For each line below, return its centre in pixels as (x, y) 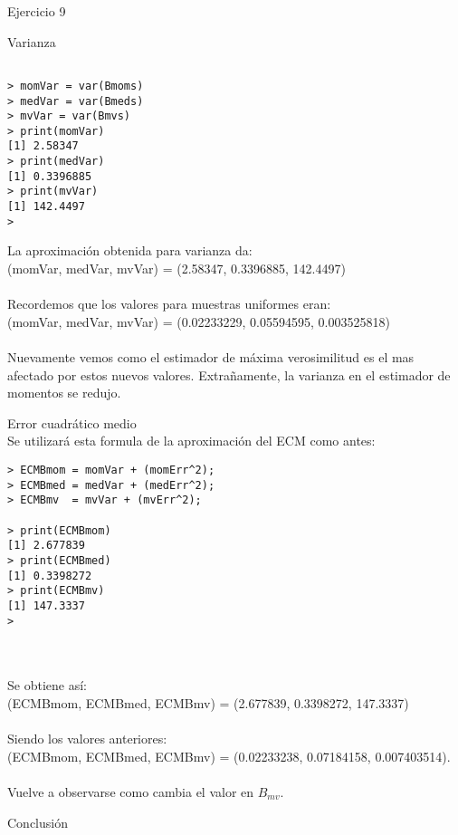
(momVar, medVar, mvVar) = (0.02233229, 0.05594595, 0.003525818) (199, 321)
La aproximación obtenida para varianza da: (130, 250)
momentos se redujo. (64, 393)
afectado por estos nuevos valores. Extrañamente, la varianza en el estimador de (229, 374)
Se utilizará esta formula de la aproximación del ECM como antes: (191, 441)
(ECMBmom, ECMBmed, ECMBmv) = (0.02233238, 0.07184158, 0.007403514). (229, 756)
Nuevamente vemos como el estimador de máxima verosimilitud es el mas (211, 356)
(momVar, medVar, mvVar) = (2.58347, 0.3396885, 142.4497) (177, 268)
